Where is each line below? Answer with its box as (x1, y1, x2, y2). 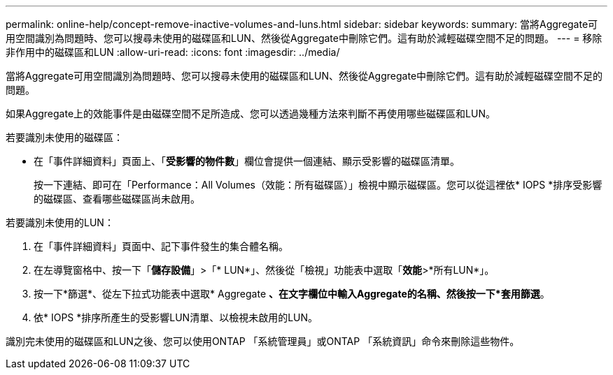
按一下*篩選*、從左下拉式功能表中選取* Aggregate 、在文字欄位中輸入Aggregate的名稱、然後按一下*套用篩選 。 (34, 288, 550, 300)
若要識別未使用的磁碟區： (6, 131, 123, 143)
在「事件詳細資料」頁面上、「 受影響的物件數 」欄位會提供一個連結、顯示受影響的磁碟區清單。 (34, 155, 460, 167)
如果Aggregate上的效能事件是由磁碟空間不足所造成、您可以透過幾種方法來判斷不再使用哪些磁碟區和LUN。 (6, 108, 495, 119)
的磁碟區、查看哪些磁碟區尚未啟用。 (34, 193, 200, 205)
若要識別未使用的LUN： (6, 216, 114, 228)
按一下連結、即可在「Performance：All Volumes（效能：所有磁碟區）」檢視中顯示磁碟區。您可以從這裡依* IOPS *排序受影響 (34, 179, 603, 191)
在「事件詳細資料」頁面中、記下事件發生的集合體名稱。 (34, 240, 288, 252)
